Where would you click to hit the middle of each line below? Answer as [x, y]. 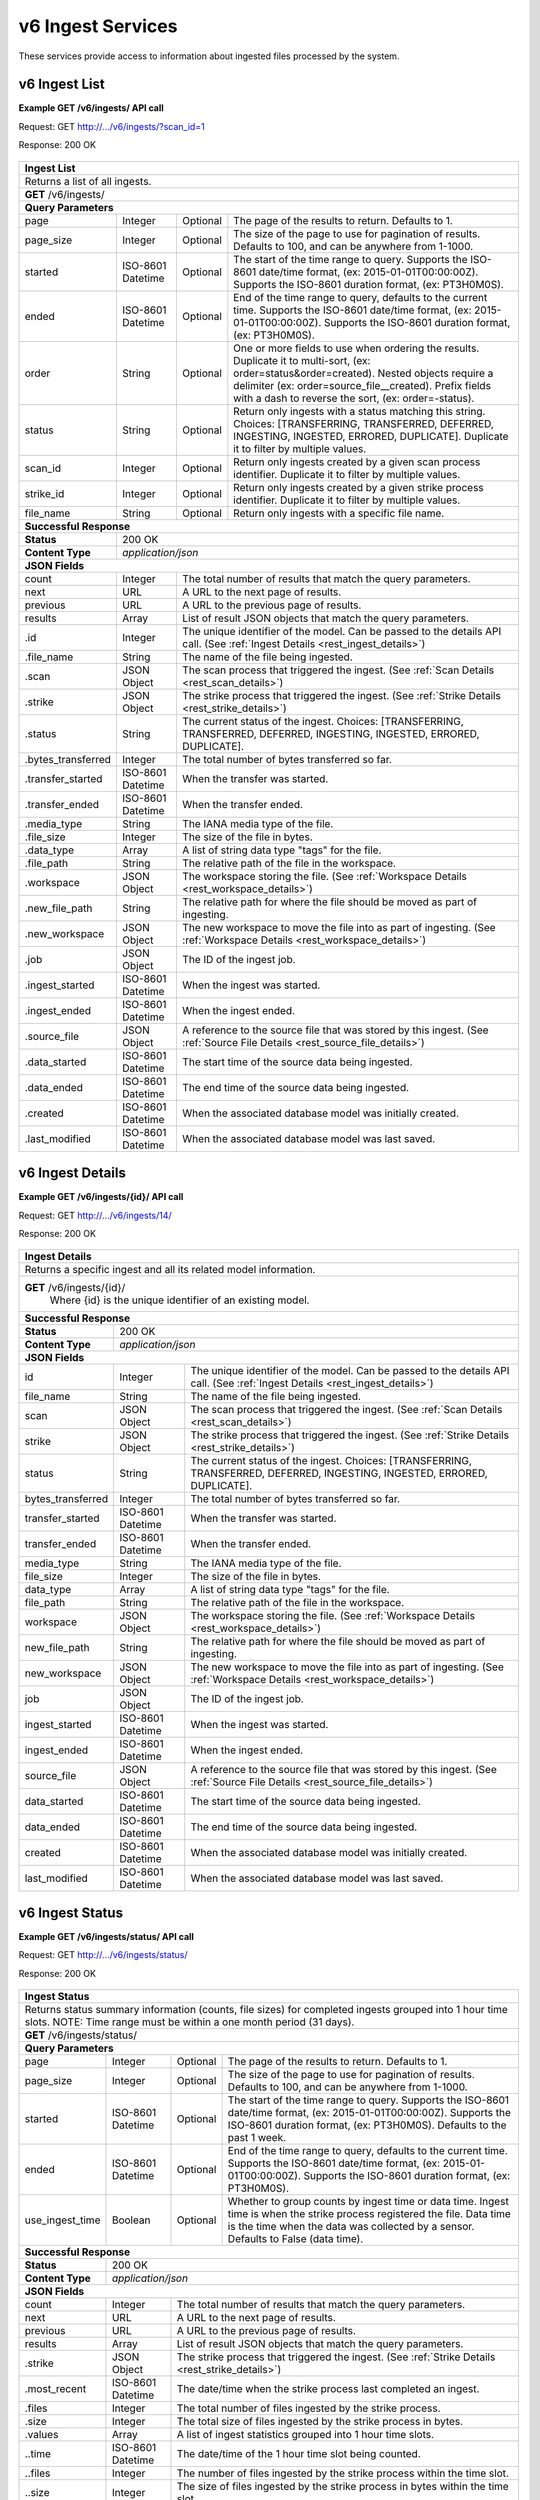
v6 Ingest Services [98, 26]
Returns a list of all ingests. [88, 181]
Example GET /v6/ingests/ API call [91, 108]
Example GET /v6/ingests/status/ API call [106, 1936]
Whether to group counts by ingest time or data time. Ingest [368, 2201]
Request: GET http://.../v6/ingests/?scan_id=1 [111, 126]
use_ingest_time [62, 2220]
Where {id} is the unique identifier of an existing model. [179, 1300]
